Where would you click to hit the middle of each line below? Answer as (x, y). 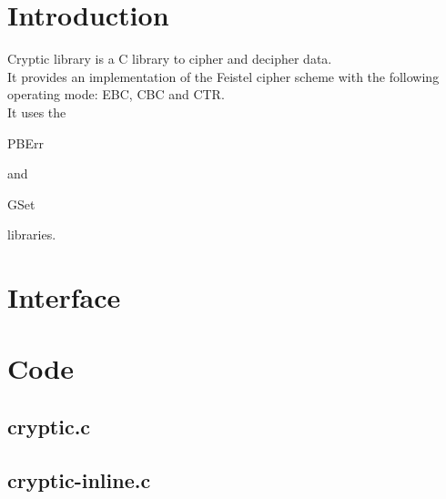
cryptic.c (49, 427)
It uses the (37, 112)
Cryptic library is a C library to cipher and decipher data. (170, 59)
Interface (64, 297)
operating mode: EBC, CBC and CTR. (116, 94)
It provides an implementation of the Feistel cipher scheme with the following (223, 76)
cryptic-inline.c (79, 479)
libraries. (32, 234)
